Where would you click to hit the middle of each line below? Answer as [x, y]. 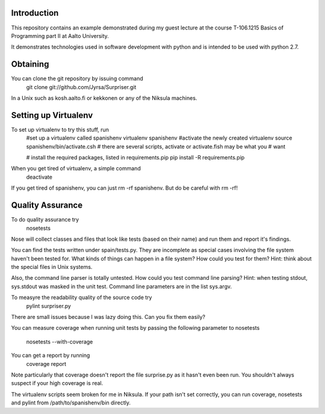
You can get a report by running [51, 356]
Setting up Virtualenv [52, 115]
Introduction [35, 13]
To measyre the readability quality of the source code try [82, 297]
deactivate [39, 177]
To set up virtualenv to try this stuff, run [60, 129]
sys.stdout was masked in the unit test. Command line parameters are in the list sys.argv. [122, 286]
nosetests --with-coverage [60, 341]
